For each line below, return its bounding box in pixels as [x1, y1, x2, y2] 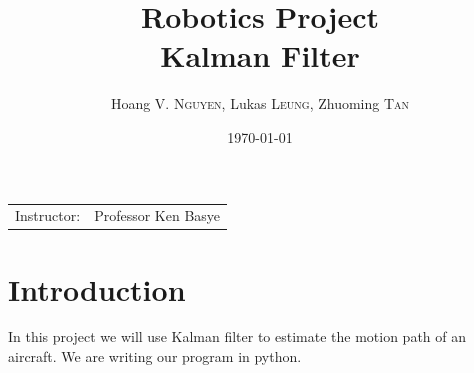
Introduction [8, 268, 186, 309]
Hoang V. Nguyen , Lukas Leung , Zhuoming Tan [110, 93, 410, 114]
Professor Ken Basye [94, 205, 221, 226]
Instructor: [15, 205, 81, 226]
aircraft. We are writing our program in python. [8, 346, 302, 367]
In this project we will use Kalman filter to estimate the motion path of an [8, 326, 467, 347]
